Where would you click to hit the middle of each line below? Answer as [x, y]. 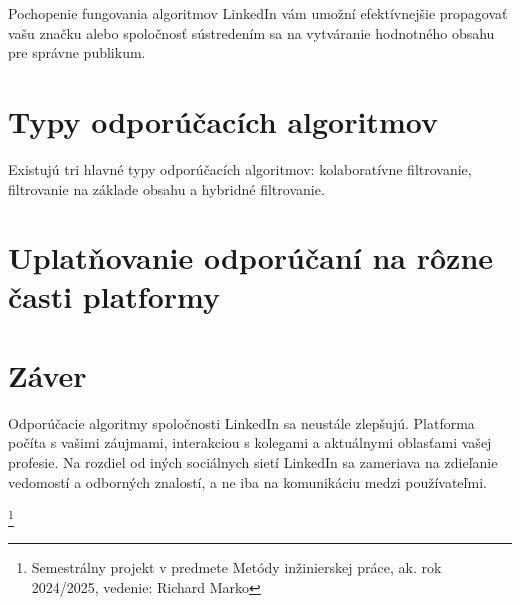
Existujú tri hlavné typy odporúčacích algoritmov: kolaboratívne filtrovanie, [240, 168]
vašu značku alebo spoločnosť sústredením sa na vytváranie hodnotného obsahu [251, 32]
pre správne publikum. [77, 52]
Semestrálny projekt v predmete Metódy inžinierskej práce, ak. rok [236, 567]
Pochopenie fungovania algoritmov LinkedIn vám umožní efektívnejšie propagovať [258, 13]
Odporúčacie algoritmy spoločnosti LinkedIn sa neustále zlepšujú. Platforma [241, 422]
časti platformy [114, 296]
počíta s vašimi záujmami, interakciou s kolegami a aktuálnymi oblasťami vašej [250, 442]
